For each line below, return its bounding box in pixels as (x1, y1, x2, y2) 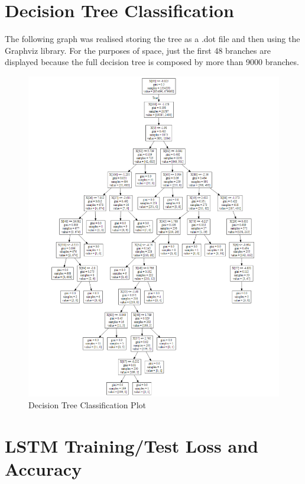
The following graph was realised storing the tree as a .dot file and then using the (5, 33, 300, 45)
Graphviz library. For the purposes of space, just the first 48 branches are (5, 44, 271, 56)
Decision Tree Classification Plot (28, 398, 146, 411)
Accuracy (5, 456, 82, 480)
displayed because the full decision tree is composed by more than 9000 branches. (5, 56, 299, 68)
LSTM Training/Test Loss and (5, 433, 258, 457)
